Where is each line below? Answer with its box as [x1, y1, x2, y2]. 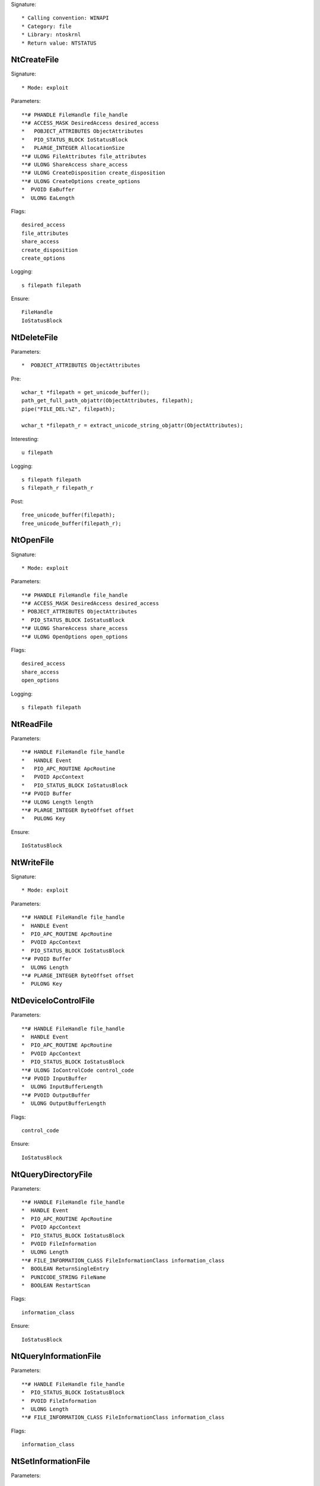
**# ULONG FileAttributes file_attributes [21, 153, 147, 160]
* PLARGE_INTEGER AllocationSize [21, 144, 125, 152]
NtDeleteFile [11, 332, 59, 342]
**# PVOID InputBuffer [21, 1075, 88, 1082]
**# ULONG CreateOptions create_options [21, 178, 140, 184]
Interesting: [11, 435, 39, 442]
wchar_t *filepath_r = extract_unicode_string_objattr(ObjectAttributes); [21, 422, 244, 429]
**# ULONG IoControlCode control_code [21, 1067, 135, 1073]
